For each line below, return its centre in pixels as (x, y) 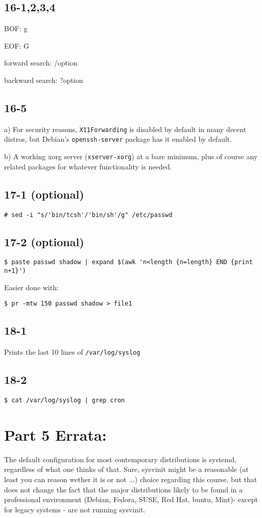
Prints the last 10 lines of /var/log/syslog (72, 352)
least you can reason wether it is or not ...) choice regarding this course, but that (131, 479)
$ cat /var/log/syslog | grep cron (65, 401)
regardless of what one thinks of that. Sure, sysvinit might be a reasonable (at (126, 469)
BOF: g (16, 28)
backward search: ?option (44, 80)
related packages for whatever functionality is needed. (88, 166)
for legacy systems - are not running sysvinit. (75, 509)
